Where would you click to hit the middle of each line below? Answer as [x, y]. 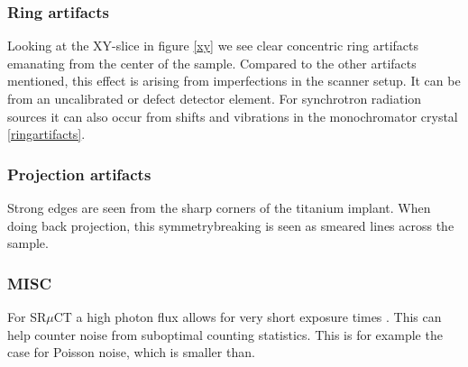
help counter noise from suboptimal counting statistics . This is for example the [225, 334]
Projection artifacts [79, 174]
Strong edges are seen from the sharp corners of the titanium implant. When [219, 207]
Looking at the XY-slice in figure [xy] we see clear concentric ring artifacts [213, 46]
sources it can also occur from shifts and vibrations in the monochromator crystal [233, 116]
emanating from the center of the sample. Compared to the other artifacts [212, 63]
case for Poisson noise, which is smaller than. [131, 352]
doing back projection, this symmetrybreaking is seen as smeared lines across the [231, 225]
